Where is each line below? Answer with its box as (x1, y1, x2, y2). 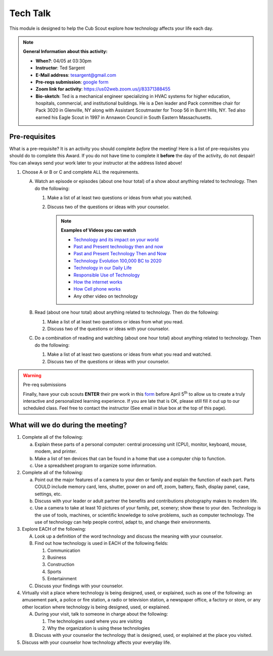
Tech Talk (9, 8, 51, 19)
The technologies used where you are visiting (47, 618, 143, 624)
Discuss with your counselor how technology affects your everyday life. (22, 639, 171, 645)
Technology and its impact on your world (73, 237, 159, 243)
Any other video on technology (73, 293, 138, 299)
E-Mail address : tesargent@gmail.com (35, 72, 116, 78)
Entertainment (47, 576, 77, 582)
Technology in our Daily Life (73, 265, 132, 271)
